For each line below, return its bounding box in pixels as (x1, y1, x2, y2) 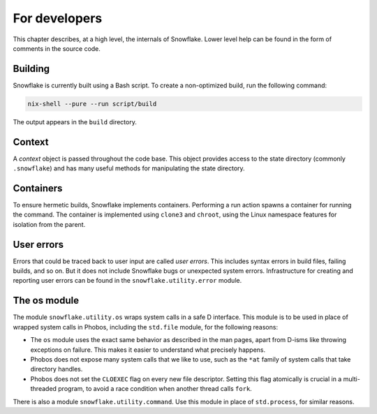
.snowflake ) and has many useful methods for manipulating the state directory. (13, 164, 245, 172)
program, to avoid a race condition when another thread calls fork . (58, 385, 253, 393)
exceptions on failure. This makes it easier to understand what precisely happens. (30, 346, 266, 354)
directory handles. (30, 365, 83, 374)
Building (13, 63, 50, 75)
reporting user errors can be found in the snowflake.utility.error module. (13, 276, 242, 285)
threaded (30, 385, 57, 393)
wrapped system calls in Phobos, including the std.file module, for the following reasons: (13, 323, 279, 331)
